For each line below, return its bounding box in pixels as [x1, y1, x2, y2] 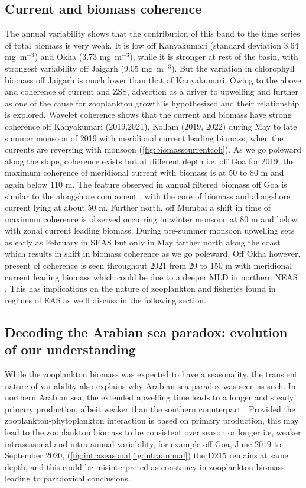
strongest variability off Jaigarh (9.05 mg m [5, 62, 164, 74]
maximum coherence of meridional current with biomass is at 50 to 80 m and [5, 166, 284, 179]
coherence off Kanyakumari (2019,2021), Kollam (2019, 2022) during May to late [5, 119, 297, 132]
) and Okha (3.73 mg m [34, 50, 122, 63]
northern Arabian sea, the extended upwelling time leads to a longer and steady [5, 391, 294, 403]
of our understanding [5, 340, 136, 358]
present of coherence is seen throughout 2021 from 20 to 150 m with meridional [5, 259, 292, 272]
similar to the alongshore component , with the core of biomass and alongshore [5, 189, 291, 202]
